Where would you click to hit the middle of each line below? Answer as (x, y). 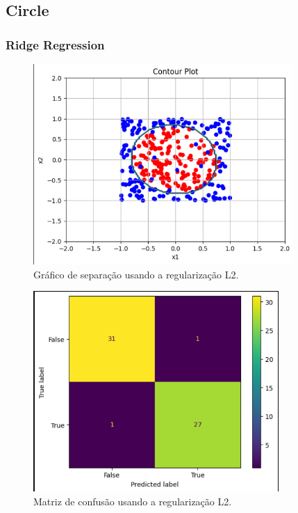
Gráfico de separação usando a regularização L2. (136, 274)
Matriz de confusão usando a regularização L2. (133, 501)
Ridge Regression (55, 44)
